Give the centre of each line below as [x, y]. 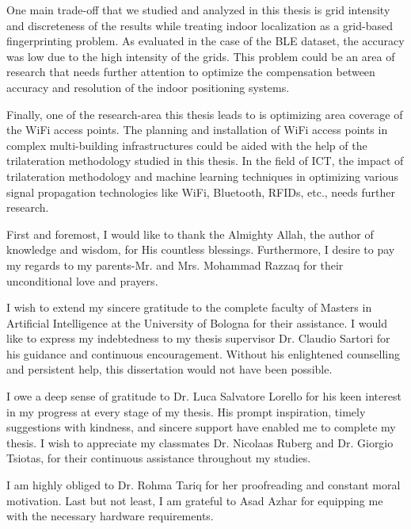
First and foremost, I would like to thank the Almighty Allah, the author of [190, 234]
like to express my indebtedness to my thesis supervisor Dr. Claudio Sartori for [198, 338]
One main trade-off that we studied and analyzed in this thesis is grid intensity [198, 10]
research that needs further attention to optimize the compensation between [191, 72]
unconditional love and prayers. [82, 280]
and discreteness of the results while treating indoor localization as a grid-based [200, 25]
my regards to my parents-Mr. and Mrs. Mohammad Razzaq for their [175, 264]
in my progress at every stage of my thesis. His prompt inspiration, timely [186, 411]
